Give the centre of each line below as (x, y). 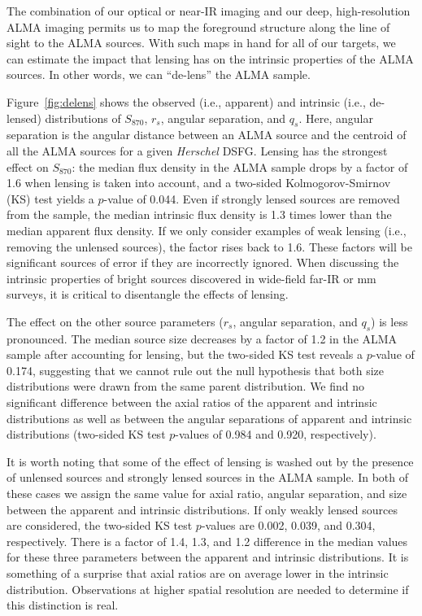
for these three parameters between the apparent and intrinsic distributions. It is (208, 557)
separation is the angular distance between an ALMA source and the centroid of (207, 135)
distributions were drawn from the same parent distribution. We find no (186, 386)
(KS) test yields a (50, 198)
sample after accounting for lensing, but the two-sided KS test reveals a (185, 354)
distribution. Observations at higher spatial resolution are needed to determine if (208, 589)
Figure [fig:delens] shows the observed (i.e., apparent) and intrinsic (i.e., (186, 101)
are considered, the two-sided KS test (100, 525)
